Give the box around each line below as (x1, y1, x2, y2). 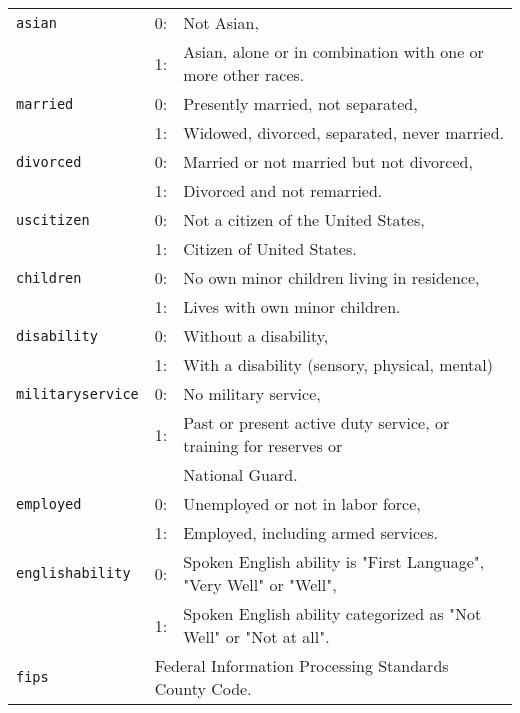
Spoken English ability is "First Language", (183, 550, 485, 573)
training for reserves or (183, 434, 343, 457)
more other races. (183, 63, 305, 86)
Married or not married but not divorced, (183, 150, 473, 173)
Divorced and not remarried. (183, 179, 383, 202)
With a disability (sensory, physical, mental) (183, 353, 493, 376)
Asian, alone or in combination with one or (183, 40, 484, 63)
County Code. (154, 677, 252, 700)
